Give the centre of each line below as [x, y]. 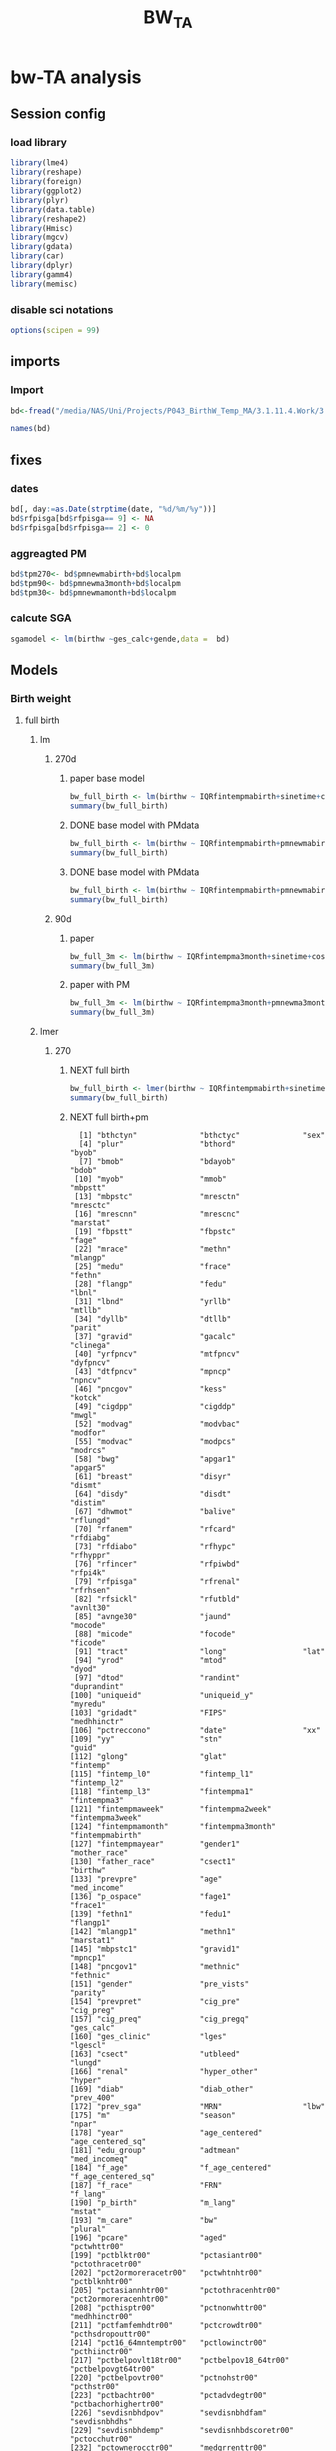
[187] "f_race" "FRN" [146, 2185]
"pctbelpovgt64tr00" [112, 2369]
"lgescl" [88, 2045]
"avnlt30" [90, 1607]
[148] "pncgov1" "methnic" [155, 1966]
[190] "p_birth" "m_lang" [153, 2202]
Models [34, 670]
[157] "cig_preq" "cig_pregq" [159, 2019]
